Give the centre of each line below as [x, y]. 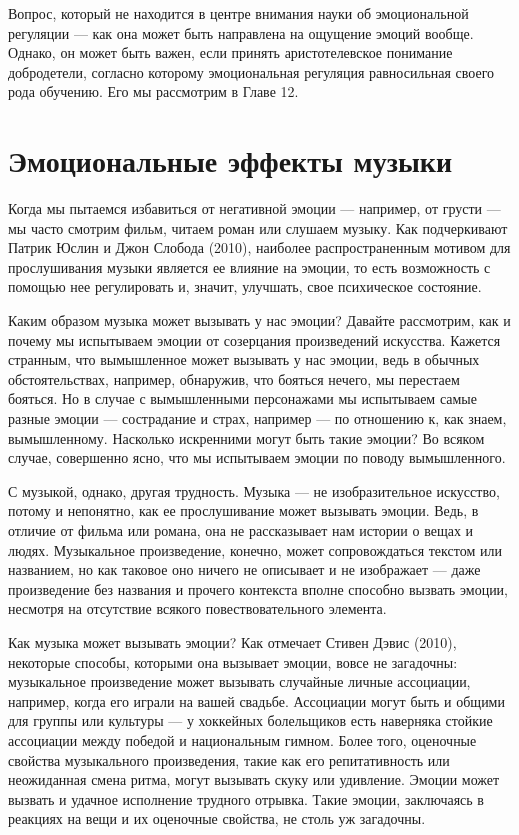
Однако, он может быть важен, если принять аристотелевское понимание [230, 52]
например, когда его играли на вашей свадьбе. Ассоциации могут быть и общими [256, 700]
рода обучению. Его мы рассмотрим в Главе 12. [153, 91]
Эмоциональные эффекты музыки [230, 160]
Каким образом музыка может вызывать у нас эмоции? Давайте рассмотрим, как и [259, 320]
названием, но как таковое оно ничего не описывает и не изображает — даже [244, 569]
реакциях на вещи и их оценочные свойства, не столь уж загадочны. [217, 818]
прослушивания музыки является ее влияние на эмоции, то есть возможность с [249, 266]
